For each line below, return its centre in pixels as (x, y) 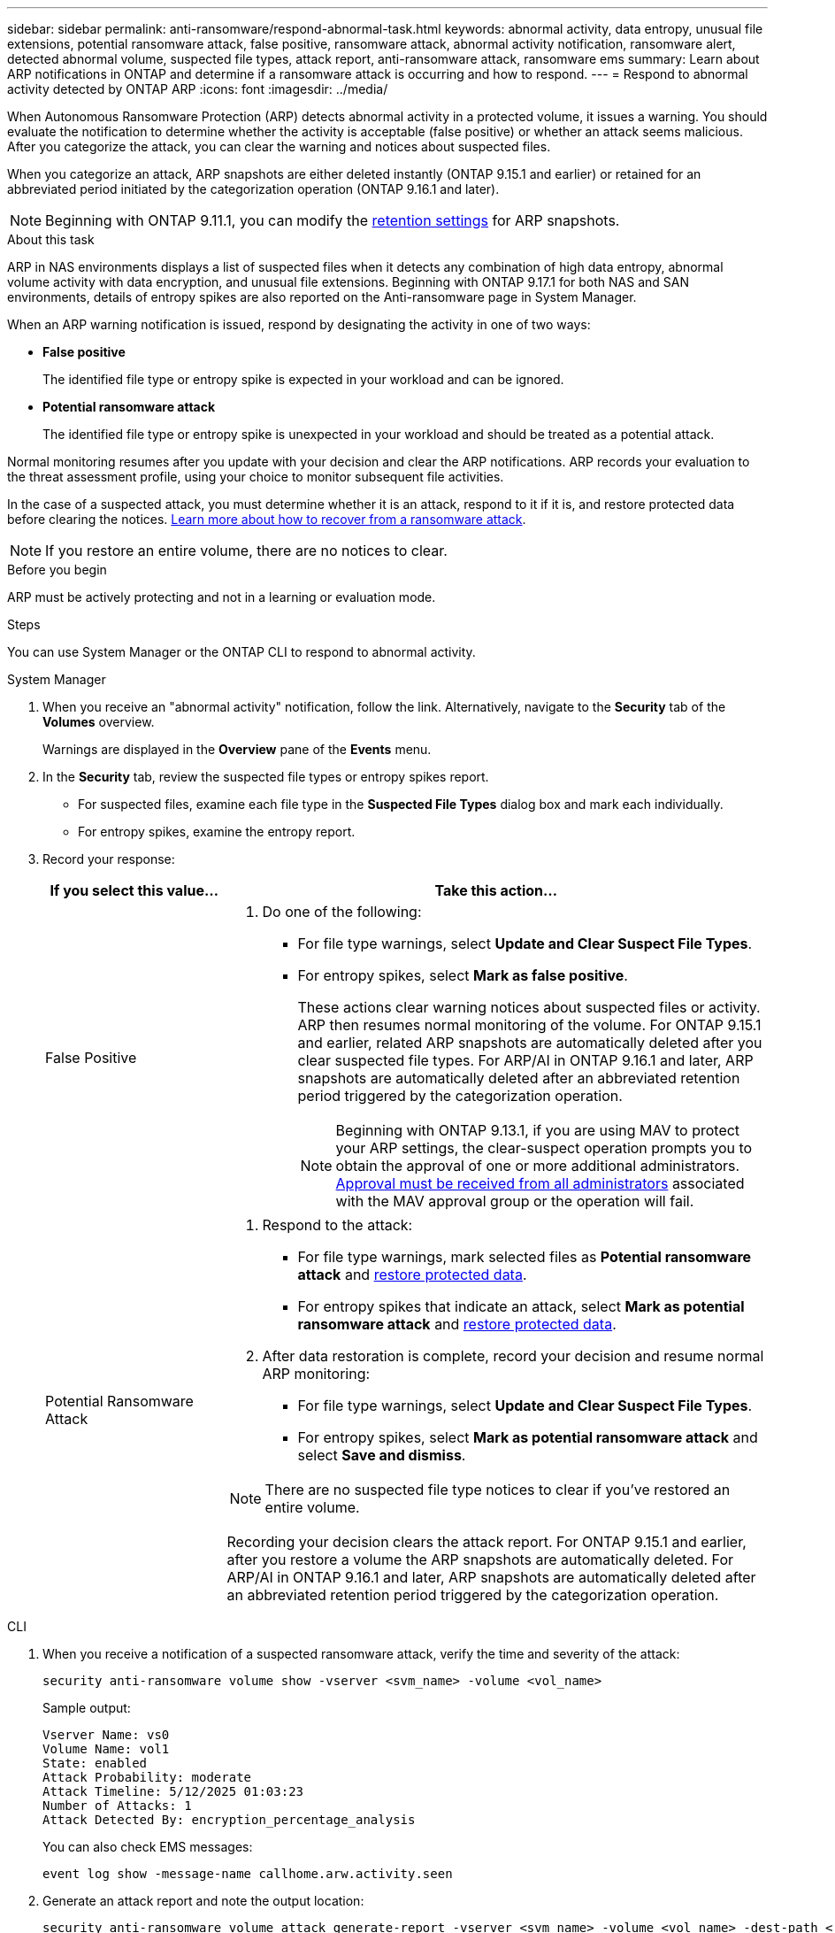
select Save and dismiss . (382, 1455)
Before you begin (57, 570)
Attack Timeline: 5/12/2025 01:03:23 (173, 1791)
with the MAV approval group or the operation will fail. (515, 1201)
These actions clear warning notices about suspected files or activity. (529, 1007)
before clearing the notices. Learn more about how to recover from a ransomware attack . (267, 519)
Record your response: (109, 859)
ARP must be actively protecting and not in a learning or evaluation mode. (222, 597)
